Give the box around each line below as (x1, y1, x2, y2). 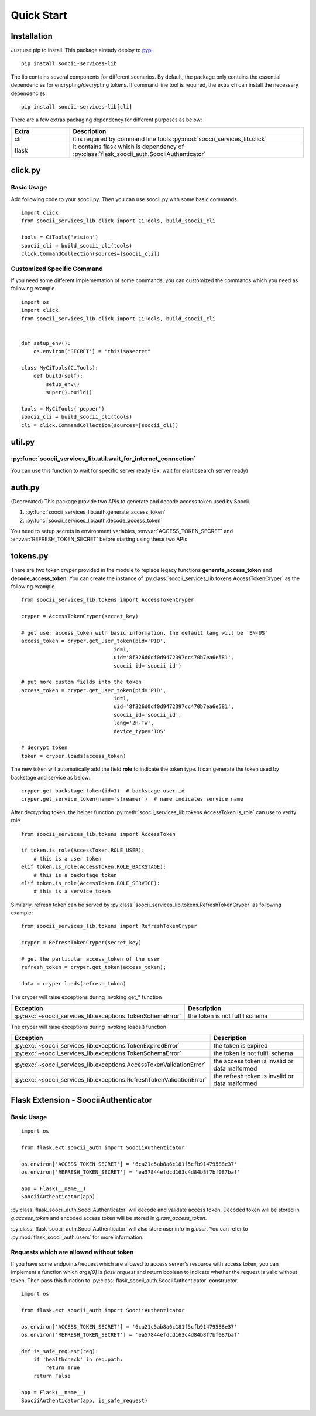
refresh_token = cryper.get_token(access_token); (21, 964, 167, 971)
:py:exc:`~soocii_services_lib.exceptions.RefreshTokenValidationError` (14, 1076, 207, 1084)
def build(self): (33, 372, 83, 380)
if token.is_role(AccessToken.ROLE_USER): (21, 847, 145, 853)
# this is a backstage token (33, 872, 117, 878)
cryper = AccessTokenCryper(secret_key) (21, 613, 139, 620)
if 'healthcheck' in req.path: (33, 1356, 123, 1363)
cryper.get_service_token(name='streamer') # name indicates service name (21, 795, 243, 802)
